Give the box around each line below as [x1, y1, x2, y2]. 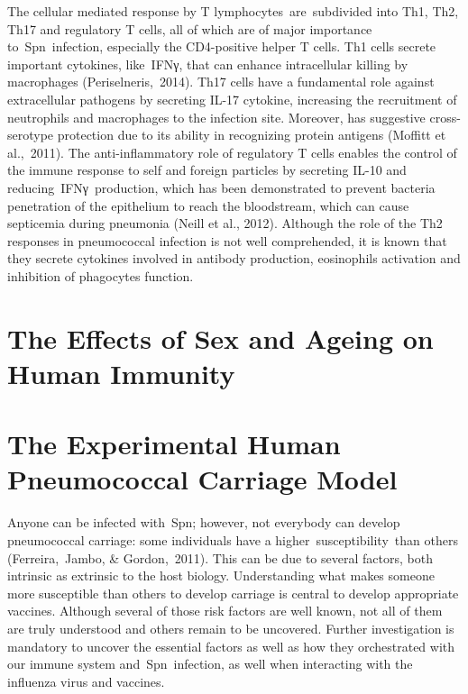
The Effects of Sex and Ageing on [7, 319, 434, 356]
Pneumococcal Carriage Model [7, 461, 398, 498]
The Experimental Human [7, 425, 341, 462]
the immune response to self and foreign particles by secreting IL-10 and [7, 160, 407, 179]
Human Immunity [7, 354, 235, 391]
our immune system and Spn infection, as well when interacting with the [7, 654, 413, 673]
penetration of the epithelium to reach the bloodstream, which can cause [7, 196, 409, 215]
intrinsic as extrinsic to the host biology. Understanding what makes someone [7, 566, 435, 585]
